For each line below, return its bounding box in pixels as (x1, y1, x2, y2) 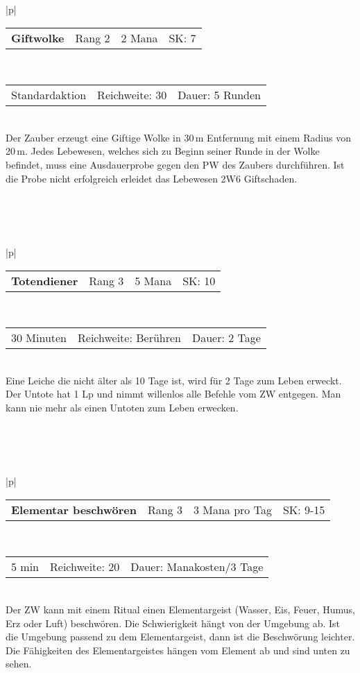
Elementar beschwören (11, 501, 137, 518)
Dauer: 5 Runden (178, 87, 261, 103)
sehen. (6, 656, 32, 671)
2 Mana (121, 29, 158, 46)
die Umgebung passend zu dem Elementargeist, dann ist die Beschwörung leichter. (6, 629, 355, 644)
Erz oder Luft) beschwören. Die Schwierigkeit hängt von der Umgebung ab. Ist (6, 615, 340, 630)
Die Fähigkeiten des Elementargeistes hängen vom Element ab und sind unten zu (6, 642, 350, 657)
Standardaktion (11, 87, 87, 103)
